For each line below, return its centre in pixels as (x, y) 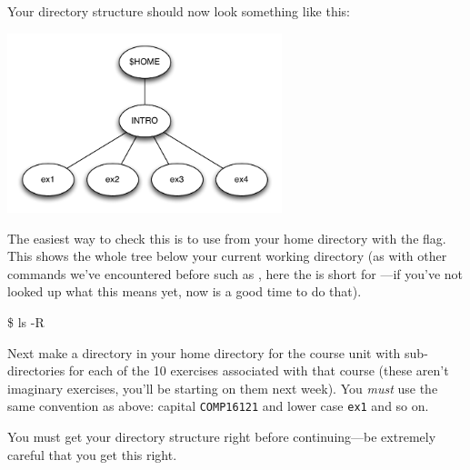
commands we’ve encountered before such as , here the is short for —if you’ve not (235, 273)
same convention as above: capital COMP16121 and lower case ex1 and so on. (218, 406)
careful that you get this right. (92, 454)
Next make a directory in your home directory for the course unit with (204, 352)
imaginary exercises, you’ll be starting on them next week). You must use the (223, 388)
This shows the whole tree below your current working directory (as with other (227, 256)
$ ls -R (26, 321)
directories (36, 370)
